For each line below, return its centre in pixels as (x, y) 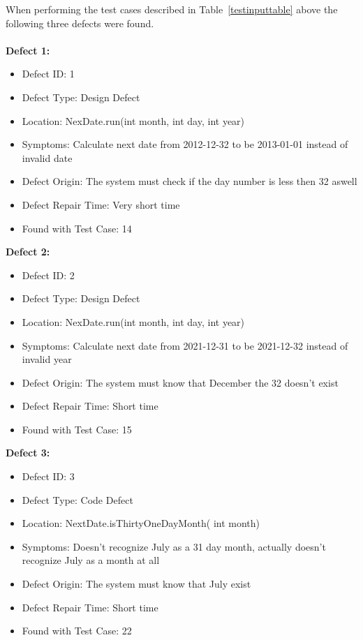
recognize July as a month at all (91, 560)
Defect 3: (28, 453)
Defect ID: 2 (48, 275)
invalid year (47, 359)
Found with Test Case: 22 (77, 631)
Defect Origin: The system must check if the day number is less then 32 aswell (190, 181)
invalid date (47, 157)
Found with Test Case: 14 (77, 228)
